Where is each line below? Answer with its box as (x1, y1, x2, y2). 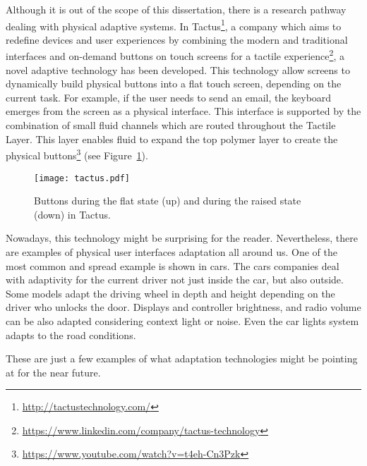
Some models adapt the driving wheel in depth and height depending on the (6, 286, 335, 300)
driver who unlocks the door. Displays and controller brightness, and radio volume (6, 300, 361, 314)
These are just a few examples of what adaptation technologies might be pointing (6, 351, 358, 366)
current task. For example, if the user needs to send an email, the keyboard (6, 90, 332, 104)
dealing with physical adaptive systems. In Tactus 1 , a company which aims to (6, 16, 342, 33)
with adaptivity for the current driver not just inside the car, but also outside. (6, 272, 344, 287)
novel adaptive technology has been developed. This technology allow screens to (6, 62, 350, 77)
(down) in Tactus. (34, 207, 111, 221)
